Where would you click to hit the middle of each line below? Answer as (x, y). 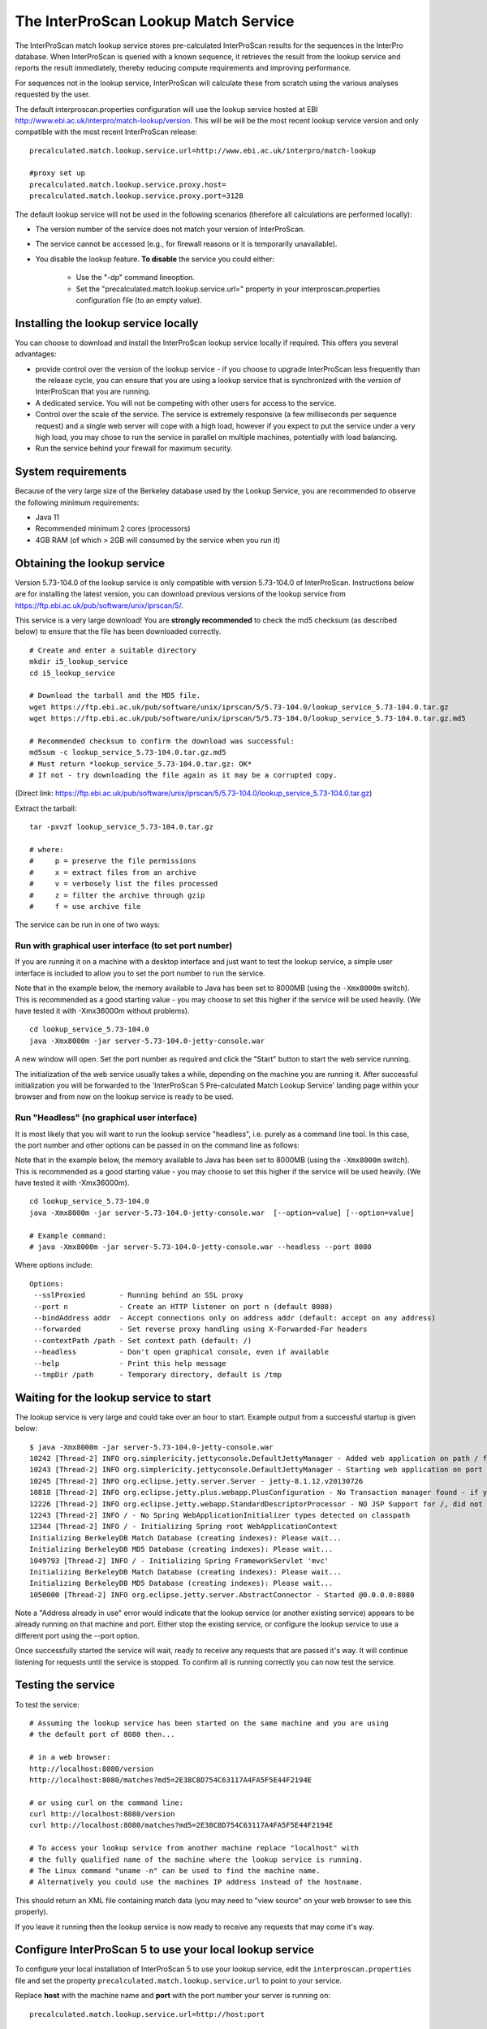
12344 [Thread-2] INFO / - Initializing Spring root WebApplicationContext (183, 1527)
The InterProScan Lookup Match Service (155, 21)
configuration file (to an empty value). (139, 299)
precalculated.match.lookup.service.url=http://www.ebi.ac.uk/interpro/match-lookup (203, 151)
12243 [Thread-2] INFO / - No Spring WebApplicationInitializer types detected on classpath (220, 1515)
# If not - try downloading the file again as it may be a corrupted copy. (183, 775)
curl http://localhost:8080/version (102, 1814)
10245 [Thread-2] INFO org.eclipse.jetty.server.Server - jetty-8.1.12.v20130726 (196, 1481)
